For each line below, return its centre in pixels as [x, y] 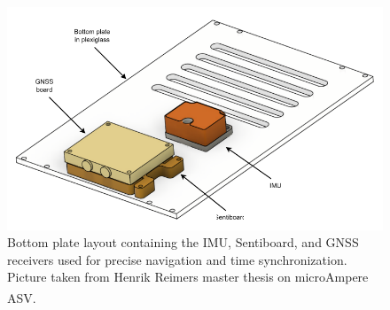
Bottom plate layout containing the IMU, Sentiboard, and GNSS [183, 242]
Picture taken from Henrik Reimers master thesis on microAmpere [188, 277]
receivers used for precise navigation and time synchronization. [177, 259]
